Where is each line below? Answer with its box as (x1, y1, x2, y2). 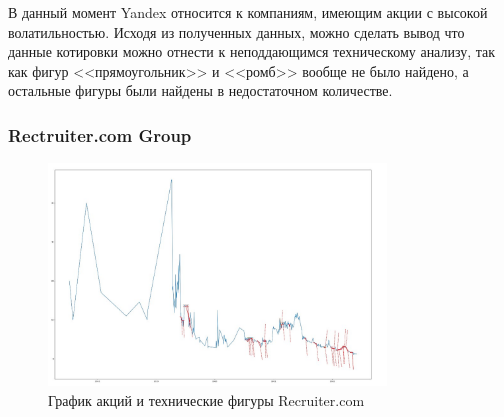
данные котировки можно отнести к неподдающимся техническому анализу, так (8, 41, 496, 62)
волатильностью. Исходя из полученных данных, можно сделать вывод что (8, 21, 465, 42)
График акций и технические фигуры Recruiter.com (48, 390, 365, 411)
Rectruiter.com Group (8, 122, 192, 147)
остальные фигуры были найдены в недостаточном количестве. (8, 80, 393, 101)
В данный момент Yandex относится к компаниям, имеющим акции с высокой (8, 2, 488, 22)
